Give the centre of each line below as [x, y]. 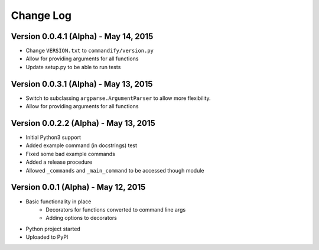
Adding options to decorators [82, 218]
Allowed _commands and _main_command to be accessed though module [115, 170]
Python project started [53, 229]
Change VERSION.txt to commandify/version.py [89, 51]
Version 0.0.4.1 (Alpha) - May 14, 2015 [82, 36]
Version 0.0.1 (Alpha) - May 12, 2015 [78, 187]
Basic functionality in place [58, 202]
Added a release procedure [59, 162]
